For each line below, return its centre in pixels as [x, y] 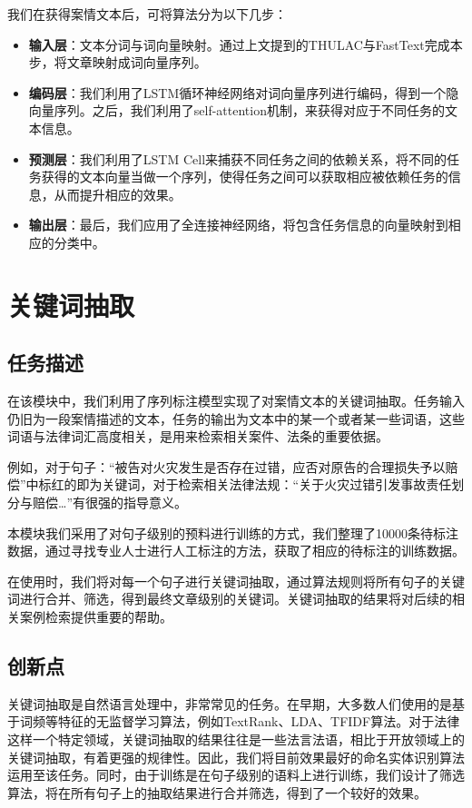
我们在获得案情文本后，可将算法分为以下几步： [147, 14]
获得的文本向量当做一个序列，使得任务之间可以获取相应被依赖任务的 [245, 177]
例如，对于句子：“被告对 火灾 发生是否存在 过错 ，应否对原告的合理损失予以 [226, 466]
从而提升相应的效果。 [118, 194]
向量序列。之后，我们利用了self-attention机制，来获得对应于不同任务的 [236, 110]
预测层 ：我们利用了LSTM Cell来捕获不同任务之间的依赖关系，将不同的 [238, 158]
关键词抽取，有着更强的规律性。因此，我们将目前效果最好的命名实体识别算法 [236, 757]
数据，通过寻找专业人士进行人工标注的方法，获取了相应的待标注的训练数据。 [236, 551]
